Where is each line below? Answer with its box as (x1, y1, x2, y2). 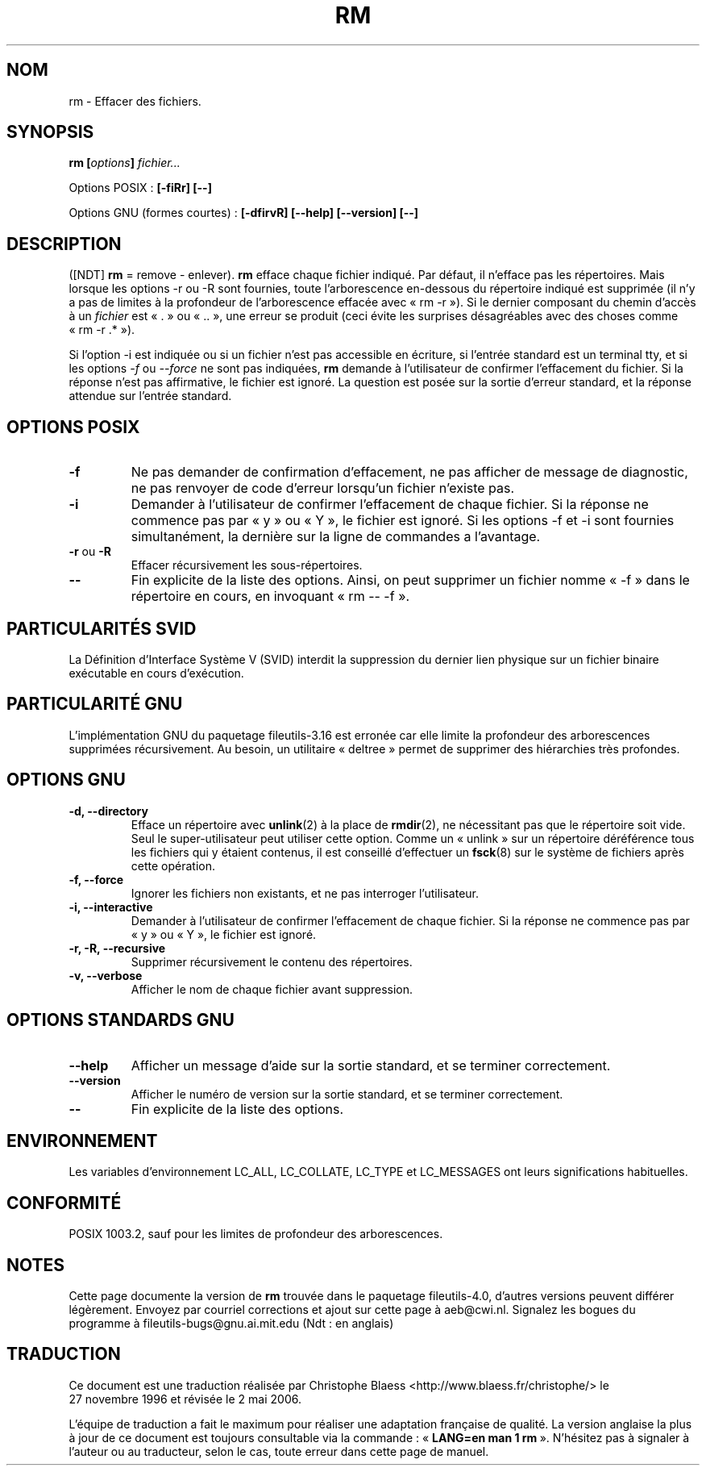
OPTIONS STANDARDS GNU (6, 1010, 235, 1031)
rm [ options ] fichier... (69, 156, 181, 170)
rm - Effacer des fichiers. (69, 94, 201, 108)
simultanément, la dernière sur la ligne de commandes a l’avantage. (131, 528, 541, 545)
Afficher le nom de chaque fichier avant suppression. (131, 982, 413, 996)
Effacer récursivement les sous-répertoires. (131, 558, 363, 573)
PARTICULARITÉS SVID (6, 618, 197, 639)
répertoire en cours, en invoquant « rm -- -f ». (131, 588, 410, 605)
